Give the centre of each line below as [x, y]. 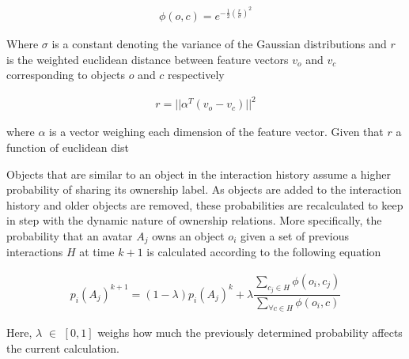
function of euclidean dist [68, 147]
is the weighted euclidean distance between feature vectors [148, 59]
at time [97, 252]
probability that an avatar [70, 235]
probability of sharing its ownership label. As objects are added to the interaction [204, 189]
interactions [35, 252]
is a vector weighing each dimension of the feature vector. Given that [216, 132]
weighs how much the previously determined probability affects [250, 333]
